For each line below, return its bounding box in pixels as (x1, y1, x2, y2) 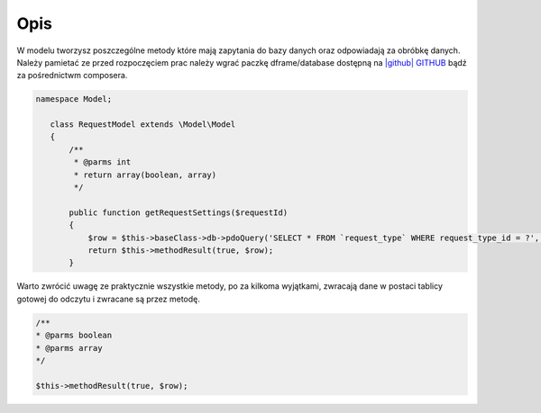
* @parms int (73, 157, 132, 167)
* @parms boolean (35, 330, 113, 341)
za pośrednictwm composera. (16, 70, 128, 81)
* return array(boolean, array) (73, 169, 216, 180)
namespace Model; (35, 94, 113, 104)
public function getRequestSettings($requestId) (69, 207, 289, 218)
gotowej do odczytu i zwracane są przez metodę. (16, 293, 200, 304)
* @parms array (35, 343, 103, 353)
